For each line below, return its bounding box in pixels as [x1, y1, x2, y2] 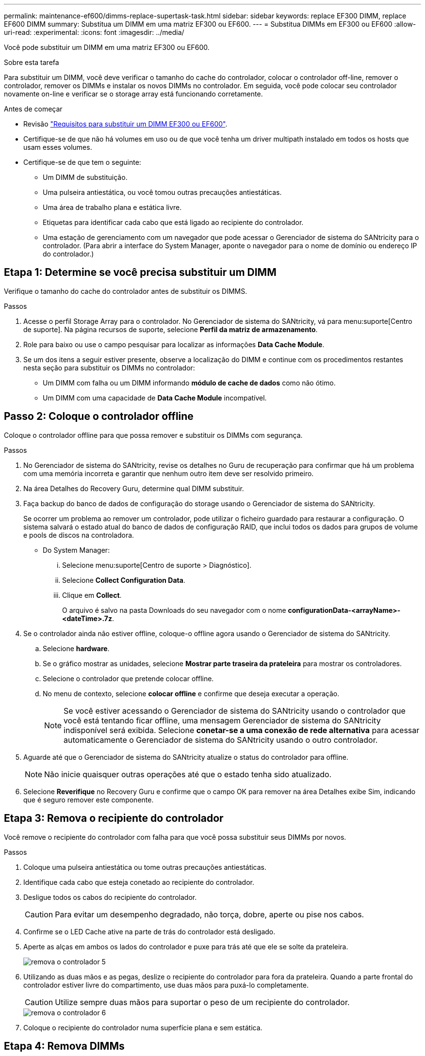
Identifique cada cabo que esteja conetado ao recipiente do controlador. [23, 878, 255, 886]
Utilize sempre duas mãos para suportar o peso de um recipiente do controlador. [55, 997, 350, 1007]
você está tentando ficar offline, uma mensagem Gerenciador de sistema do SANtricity [64, 715, 381, 725]
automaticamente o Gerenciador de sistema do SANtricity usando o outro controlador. [64, 735, 378, 745]
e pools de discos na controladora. [23, 530, 134, 539]
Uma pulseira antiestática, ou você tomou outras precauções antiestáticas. [43, 188, 282, 196]
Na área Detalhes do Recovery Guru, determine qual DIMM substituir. [23, 484, 244, 493]
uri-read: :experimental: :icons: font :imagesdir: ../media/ [4, 28, 184, 36]
